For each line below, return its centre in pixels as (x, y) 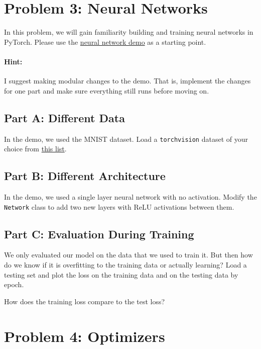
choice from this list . (35, 149)
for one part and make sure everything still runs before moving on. (107, 90)
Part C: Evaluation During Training (99, 234)
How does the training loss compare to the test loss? (85, 301)
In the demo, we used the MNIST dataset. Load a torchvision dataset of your (126, 139)
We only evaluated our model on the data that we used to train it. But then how (128, 255)
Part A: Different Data (64, 117)
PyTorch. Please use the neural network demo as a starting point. (105, 41)
